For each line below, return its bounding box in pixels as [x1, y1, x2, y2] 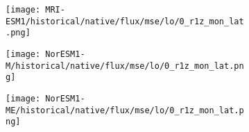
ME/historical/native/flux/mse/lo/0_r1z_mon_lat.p [6, 105, 244, 115]
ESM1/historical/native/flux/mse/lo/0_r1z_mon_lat [6, 16, 244, 26]
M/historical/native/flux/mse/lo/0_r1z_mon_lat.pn [6, 60, 244, 71]
